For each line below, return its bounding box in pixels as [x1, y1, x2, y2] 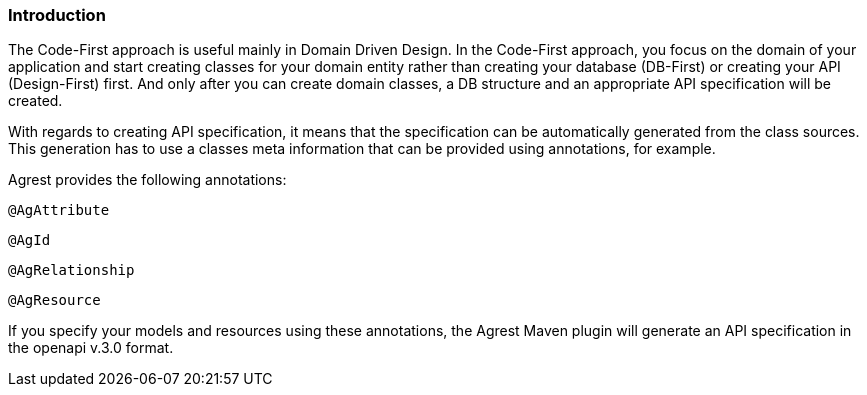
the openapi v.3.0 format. [8, 339, 174, 357]
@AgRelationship [8, 262, 135, 279]
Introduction [8, 5, 106, 25]
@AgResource [8, 292, 101, 309]
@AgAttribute [8, 202, 110, 219]
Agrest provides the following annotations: [8, 171, 287, 189]
